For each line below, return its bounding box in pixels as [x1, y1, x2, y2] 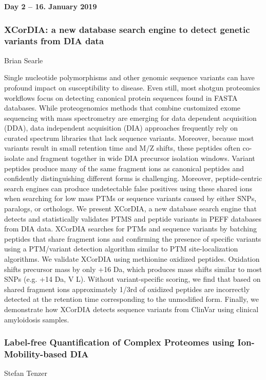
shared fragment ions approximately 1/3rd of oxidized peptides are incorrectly [4, 283, 250, 294]
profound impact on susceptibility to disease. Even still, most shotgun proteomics [4, 82, 260, 93]
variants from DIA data [4, 34, 104, 47]
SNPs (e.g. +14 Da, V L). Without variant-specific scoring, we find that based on [4, 274, 261, 284]
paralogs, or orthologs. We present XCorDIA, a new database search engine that [4, 203, 257, 214]
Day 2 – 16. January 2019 [4, 1, 97, 11]
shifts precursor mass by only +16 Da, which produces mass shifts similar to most [4, 263, 262, 274]
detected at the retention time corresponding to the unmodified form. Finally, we [4, 294, 259, 304]
